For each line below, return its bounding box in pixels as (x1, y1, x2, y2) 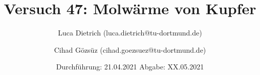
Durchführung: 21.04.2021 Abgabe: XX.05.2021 (56, 61, 204, 72)
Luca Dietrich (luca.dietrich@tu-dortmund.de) (58, 27, 202, 38)
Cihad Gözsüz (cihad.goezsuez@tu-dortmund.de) (54, 44, 206, 55)
